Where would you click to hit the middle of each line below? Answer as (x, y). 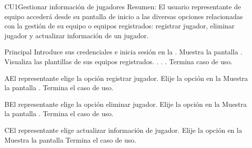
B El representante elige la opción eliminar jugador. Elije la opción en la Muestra (126, 104)
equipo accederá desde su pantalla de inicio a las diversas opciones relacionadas (124, 16)
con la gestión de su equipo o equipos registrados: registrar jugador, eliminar (120, 26)
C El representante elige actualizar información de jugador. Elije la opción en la (123, 130)
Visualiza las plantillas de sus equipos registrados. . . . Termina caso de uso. (119, 61)
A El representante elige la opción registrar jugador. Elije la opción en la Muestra (126, 78)
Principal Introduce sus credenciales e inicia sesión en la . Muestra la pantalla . (124, 52)
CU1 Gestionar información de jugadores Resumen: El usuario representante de (123, 6)
